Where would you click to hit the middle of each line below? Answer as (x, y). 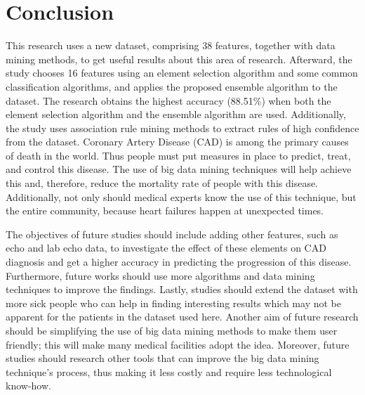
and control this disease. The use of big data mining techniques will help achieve (179, 169)
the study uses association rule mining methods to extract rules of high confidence (182, 128)
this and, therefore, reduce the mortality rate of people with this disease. (162, 183)
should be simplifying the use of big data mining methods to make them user (172, 330)
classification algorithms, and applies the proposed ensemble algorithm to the (172, 86)
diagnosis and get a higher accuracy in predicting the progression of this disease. (179, 262)
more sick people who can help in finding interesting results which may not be (173, 303)
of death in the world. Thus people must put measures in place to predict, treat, (178, 155)
